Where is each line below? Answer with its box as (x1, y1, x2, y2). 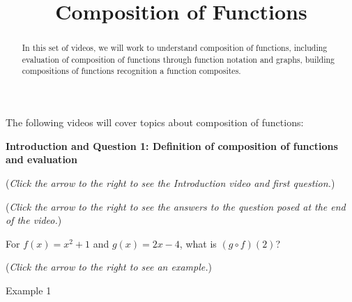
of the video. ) (6, 213, 62, 227)
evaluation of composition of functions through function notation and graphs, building (22, 53, 335, 65)
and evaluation (6, 152, 77, 167)
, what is (179, 236, 217, 250)
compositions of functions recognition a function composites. (22, 65, 241, 77)
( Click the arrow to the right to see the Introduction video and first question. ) (6, 175, 335, 190)
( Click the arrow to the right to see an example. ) (6, 259, 212, 274)
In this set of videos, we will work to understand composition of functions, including (22, 42, 328, 54)
